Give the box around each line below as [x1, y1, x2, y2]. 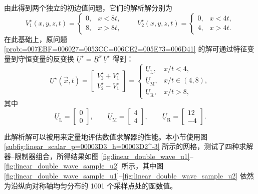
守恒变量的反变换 [18, 53, 74, 63]
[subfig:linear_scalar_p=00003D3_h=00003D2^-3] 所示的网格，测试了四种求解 [4, 141, 253, 151]
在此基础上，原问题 [4, 33, 67, 44]
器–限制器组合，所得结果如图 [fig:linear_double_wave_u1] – [4, 150, 193, 161]
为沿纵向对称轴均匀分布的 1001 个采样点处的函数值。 [4, 180, 177, 190]
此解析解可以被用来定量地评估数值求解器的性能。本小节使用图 [4, 131, 207, 141]
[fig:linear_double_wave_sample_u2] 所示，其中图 [4, 160, 164, 171]
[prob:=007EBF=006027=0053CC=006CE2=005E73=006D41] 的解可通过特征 [4, 43, 247, 54]
